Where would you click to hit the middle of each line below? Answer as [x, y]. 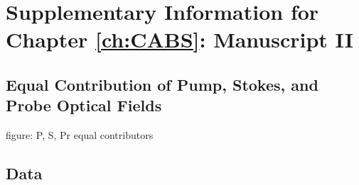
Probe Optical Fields [84, 105]
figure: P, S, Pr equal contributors [80, 135]
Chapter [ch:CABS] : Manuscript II [179, 39]
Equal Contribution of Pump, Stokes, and [162, 84]
